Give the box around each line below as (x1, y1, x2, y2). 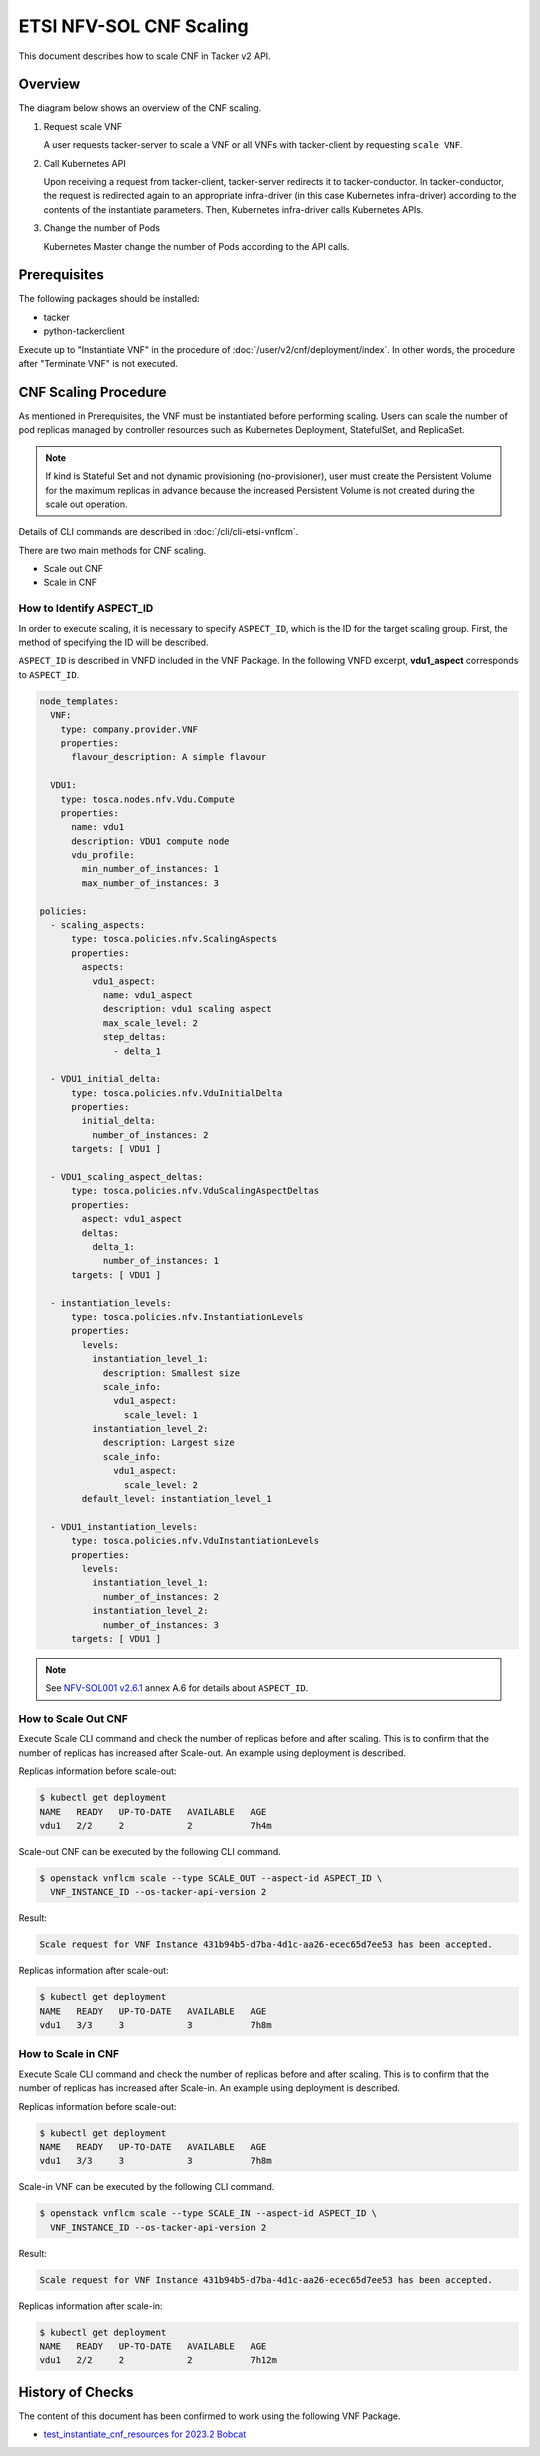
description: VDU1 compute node (71, 835, 230, 847)
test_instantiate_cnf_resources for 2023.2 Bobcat (43, 2428, 247, 2440)
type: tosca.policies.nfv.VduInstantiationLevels (71, 1535, 320, 1547)
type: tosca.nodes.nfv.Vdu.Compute (60, 793, 235, 805)
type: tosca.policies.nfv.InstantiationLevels (71, 1311, 304, 1322)
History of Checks (18, 2383, 134, 2400)
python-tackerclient (43, 325, 125, 337)
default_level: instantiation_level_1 (81, 1493, 272, 1505)
